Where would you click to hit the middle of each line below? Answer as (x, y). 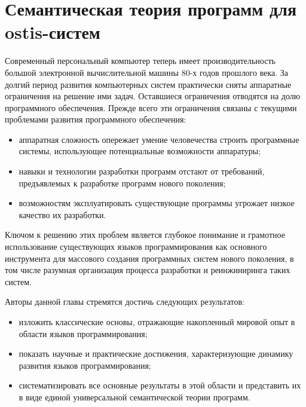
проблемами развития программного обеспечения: (96, 119)
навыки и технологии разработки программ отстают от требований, (142, 171)
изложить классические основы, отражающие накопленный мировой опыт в (157, 322)
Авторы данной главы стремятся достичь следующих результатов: (125, 302)
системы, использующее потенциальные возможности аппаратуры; (140, 151)
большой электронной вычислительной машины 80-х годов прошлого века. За (146, 72)
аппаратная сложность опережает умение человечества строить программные (159, 139)
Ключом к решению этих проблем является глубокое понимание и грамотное (145, 235)
